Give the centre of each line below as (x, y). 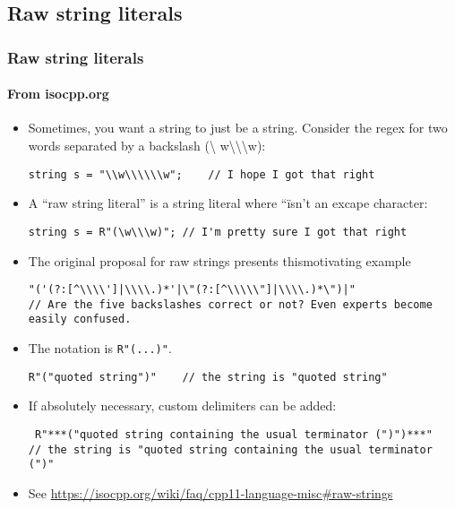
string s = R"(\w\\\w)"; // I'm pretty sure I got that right (218, 232)
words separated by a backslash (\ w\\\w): (147, 146)
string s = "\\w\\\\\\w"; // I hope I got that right (202, 174)
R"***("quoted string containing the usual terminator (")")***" (233, 434)
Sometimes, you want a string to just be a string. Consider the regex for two (238, 128)
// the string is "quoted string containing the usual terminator (230, 449)
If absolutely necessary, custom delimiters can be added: (182, 405)
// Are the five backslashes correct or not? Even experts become (230, 304)
